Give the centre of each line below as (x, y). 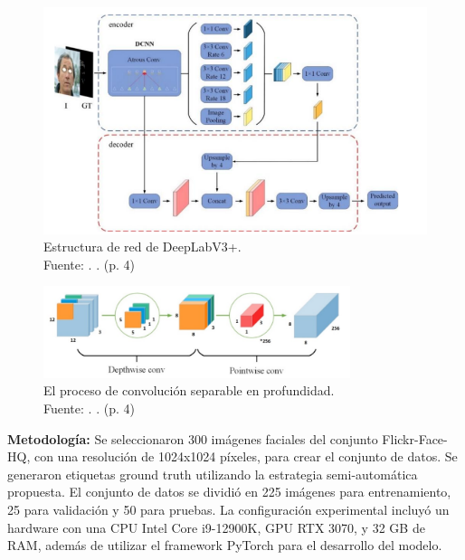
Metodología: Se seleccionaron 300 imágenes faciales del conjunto (193, 438)
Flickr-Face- (415, 438)
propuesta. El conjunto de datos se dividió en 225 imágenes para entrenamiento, (229, 492)
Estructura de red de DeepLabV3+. (142, 247)
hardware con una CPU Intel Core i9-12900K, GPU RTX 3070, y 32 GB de (216, 527)
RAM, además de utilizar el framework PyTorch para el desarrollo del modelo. (225, 545)
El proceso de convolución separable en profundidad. (189, 390)
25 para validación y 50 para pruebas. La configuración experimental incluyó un (228, 509)
